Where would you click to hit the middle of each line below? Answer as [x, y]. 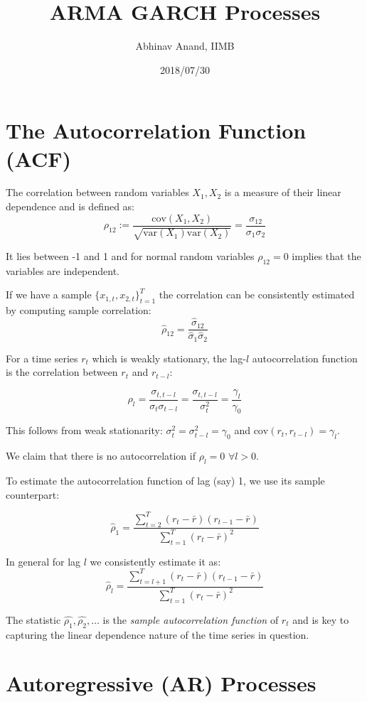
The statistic [33, 619]
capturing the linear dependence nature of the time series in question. [158, 634]
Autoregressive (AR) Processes [161, 683]
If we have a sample [49, 295]
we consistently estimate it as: [155, 561]
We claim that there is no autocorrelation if [101, 456]
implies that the [326, 256]
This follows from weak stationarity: [84, 430]
